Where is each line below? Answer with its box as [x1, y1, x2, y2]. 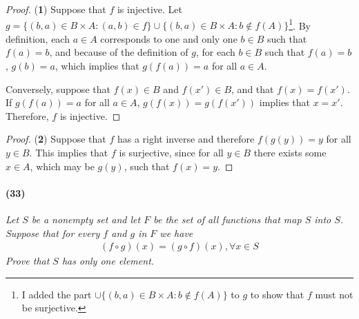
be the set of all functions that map [153, 212, 302, 226]
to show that [250, 287, 304, 301]
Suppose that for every [6, 225, 100, 240]
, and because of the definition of [49, 45, 188, 59]
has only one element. [61, 254, 155, 268]
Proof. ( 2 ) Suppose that [6, 132, 106, 146]
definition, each [6, 31, 70, 45]
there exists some [253, 145, 327, 159]
